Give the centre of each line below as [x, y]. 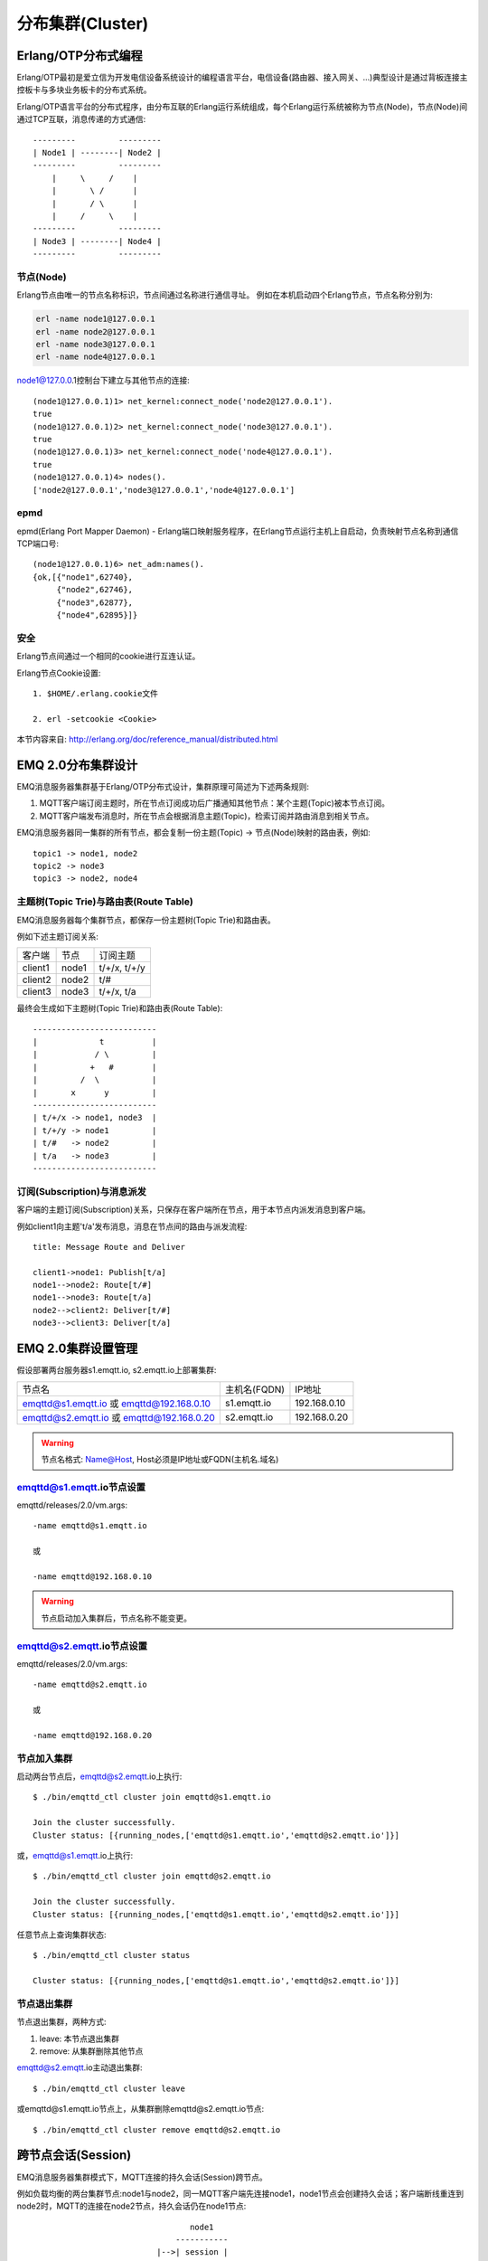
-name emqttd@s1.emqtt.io [90, 1526]
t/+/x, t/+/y [122, 968]
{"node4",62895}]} [97, 615]
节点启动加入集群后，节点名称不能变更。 [116, 1618]
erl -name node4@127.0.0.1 [95, 357]
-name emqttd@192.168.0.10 [93, 1577]
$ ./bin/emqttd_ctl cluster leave [109, 2088]
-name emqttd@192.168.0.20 [93, 1735]
